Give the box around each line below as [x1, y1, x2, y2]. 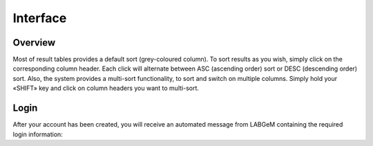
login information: [12, 130, 64, 138]
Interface [12, 10, 67, 26]
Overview [12, 37, 56, 48]
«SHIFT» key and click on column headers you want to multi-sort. [12, 84, 200, 93]
